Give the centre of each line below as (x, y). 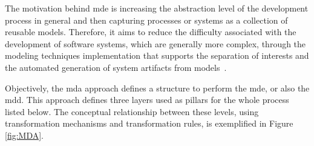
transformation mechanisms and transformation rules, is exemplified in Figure (149, 123)
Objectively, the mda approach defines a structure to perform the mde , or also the (157, 88)
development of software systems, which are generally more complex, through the (155, 43)
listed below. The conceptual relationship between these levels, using (132, 111)
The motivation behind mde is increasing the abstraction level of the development (157, 8)
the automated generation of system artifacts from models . (116, 67)
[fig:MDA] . (25, 135)
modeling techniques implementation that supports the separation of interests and (157, 55)
